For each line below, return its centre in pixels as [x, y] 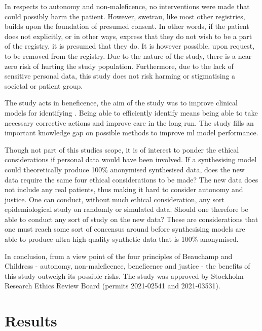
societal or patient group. [44, 85]
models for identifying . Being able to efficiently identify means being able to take [131, 112]
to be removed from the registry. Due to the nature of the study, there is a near [128, 56]
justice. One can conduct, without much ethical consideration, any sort [115, 199]
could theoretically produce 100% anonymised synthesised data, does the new [125, 169]
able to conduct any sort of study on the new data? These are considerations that [132, 219]
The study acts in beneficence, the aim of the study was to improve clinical [121, 103]
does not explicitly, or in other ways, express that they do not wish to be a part [128, 36]
